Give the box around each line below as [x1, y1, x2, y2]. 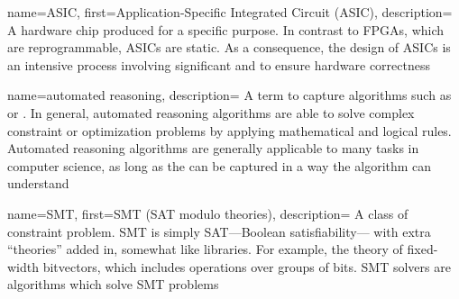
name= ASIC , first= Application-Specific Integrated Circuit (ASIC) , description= [7, 3, 453, 21]
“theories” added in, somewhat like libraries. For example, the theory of [7, 240, 403, 258]
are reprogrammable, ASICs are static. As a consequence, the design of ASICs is [7, 38, 451, 57]
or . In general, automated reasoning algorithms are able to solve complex [7, 103, 415, 122]
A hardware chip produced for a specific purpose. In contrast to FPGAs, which [7, 20, 445, 39]
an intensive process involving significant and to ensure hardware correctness [7, 55, 430, 74]
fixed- [407, 240, 438, 258]
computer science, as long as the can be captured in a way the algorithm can [7, 156, 432, 175]
